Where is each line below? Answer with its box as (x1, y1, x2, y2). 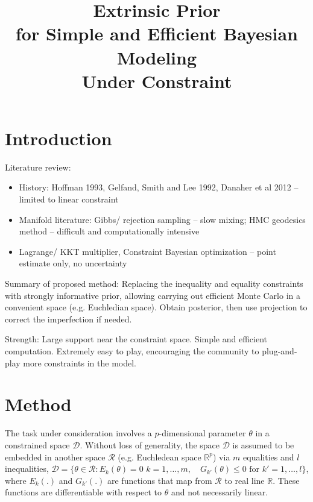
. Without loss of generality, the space (80, 438, 220, 451)
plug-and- (262, 345, 297, 357)
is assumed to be (232, 438, 294, 451)
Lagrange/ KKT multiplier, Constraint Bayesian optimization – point (19, 245, 276, 257)
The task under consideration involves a (5, 427, 152, 439)
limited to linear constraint (19, 193, 119, 206)
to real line (224, 474, 265, 486)
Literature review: (5, 160, 71, 173)
